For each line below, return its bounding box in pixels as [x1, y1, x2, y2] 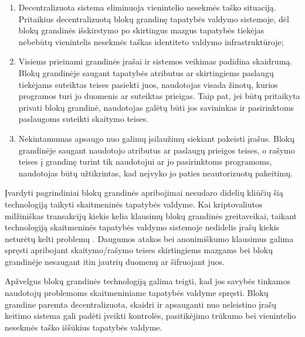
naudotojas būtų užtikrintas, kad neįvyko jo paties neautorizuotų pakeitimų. [18, 166, 293, 179]
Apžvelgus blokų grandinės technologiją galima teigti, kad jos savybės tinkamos [5, 275, 291, 287]
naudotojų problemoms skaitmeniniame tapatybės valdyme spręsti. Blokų [5, 287, 269, 299]
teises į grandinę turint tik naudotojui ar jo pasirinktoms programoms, [18, 155, 272, 168]
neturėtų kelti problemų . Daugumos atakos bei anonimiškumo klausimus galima [5, 232, 294, 244]
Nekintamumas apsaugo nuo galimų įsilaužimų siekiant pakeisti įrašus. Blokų [18, 132, 294, 144]
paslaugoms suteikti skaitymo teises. [18, 113, 149, 125]
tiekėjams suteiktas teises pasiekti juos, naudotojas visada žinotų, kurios [18, 78, 278, 90]
